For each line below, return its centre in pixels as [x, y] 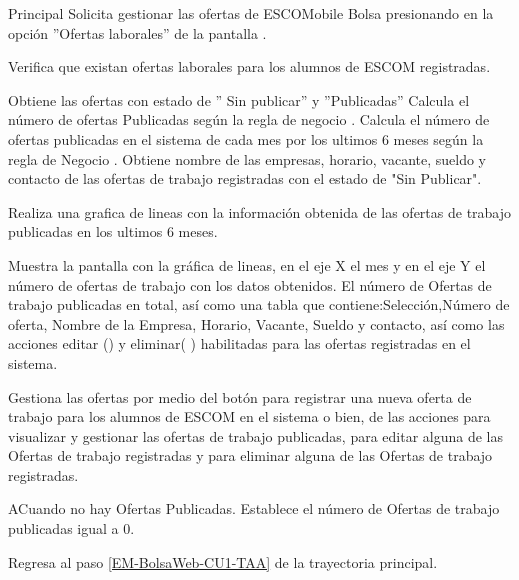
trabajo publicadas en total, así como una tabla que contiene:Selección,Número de [259, 304]
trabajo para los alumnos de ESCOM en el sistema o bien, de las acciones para [249, 416]
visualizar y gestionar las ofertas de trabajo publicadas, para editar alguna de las [256, 435]
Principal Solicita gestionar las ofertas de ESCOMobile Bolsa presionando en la [251, 13]
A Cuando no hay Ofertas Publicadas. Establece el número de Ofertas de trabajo [254, 508]
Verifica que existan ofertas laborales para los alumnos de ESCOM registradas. [249, 66]
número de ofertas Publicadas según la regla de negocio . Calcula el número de [249, 119]
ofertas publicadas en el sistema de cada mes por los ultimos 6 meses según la [246, 138]
